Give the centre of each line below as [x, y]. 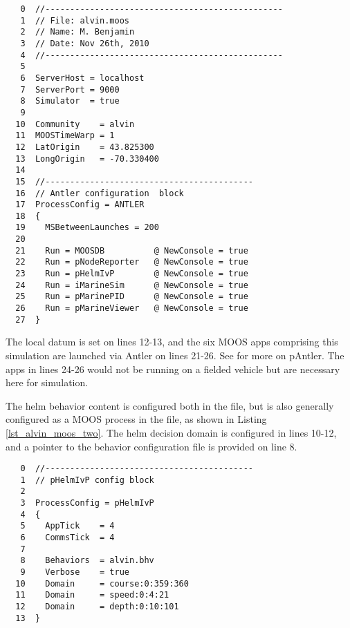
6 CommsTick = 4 [67, 538]
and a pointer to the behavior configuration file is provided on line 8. [151, 446]
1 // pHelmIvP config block [87, 480]
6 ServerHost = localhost [82, 78]
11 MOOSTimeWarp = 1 [65, 136]
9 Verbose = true [75, 572]
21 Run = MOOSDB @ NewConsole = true [132, 250]
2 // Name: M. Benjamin [77, 32]
